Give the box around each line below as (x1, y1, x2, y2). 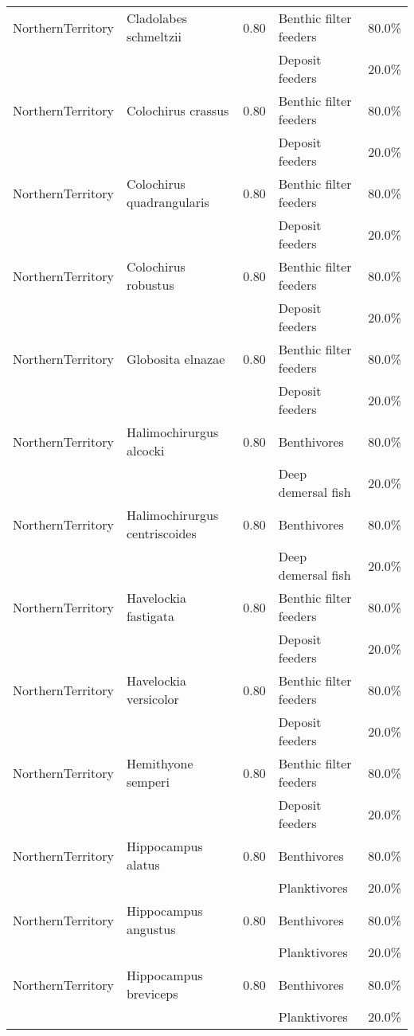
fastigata (126, 607, 175, 625)
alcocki (126, 441, 165, 459)
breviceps (126, 984, 178, 1003)
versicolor (126, 690, 179, 708)
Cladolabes (126, 9, 188, 27)
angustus (126, 920, 176, 938)
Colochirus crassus (126, 100, 229, 119)
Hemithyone (126, 754, 193, 772)
